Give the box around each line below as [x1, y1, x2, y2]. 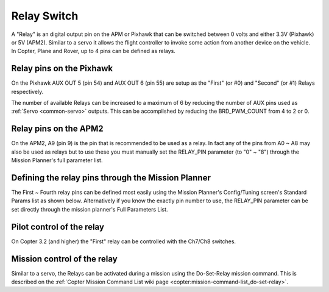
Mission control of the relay [11, 254, 118, 264]
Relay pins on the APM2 [11, 124, 104, 134]
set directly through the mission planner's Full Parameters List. [11, 205, 168, 213]
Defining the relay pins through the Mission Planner [11, 173, 211, 183]
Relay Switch [11, 9, 79, 23]
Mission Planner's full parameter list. [11, 157, 103, 164]
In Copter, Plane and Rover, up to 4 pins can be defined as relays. [11, 48, 176, 55]
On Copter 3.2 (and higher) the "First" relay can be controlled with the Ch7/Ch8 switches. [11, 238, 236, 245]
